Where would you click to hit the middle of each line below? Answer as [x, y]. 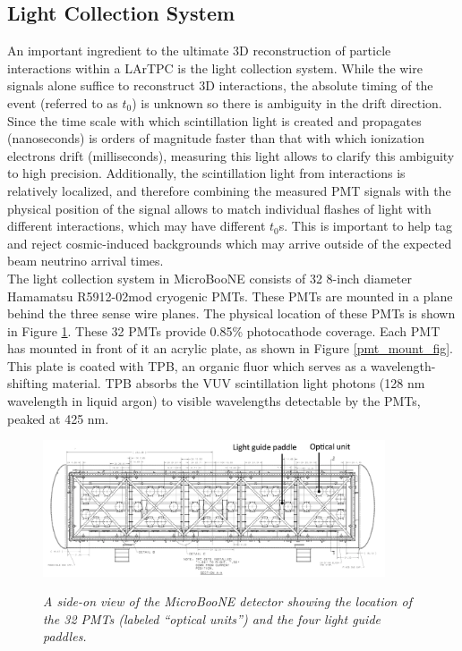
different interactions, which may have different [137, 226]
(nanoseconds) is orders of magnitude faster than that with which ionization [216, 138]
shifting [28, 383]
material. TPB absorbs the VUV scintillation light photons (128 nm [239, 383]
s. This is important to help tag [365, 226]
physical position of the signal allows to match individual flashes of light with [219, 208]
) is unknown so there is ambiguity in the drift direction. [287, 102]
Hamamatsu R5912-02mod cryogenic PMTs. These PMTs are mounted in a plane [230, 296]
